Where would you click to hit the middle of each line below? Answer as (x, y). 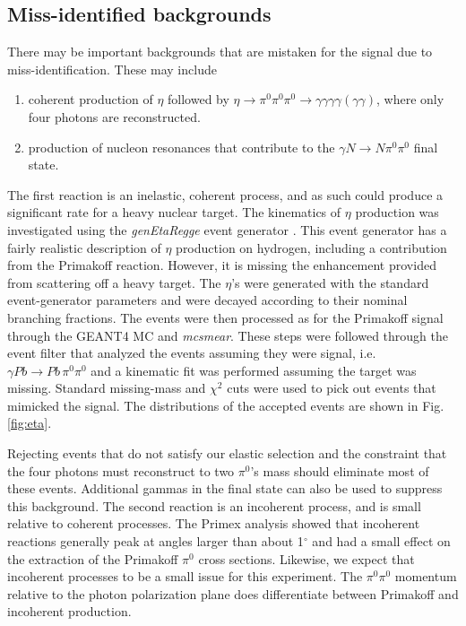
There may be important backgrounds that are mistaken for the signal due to (220, 52)
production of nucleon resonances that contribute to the (181, 147)
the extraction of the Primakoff (93, 558)
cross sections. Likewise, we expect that (306, 558)
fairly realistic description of (84, 247)
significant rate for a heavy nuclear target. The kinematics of (174, 212)
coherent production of (91, 99)
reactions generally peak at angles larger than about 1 (155, 541)
